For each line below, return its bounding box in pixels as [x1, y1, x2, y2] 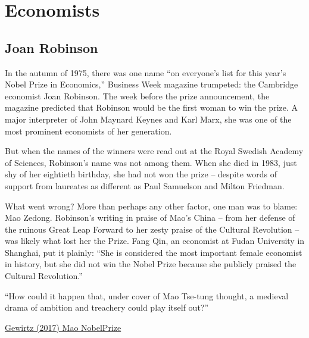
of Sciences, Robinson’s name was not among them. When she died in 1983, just [5, 156, 297, 168]
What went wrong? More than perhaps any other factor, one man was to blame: [5, 199, 298, 212]
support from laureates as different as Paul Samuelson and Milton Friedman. [5, 179, 285, 192]
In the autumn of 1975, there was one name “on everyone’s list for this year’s [5, 66, 286, 79]
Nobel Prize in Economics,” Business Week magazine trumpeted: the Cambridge [5, 78, 298, 90]
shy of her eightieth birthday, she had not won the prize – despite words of [5, 168, 277, 180]
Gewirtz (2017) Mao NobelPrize [5, 321, 121, 333]
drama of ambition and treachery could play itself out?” [5, 301, 209, 314]
